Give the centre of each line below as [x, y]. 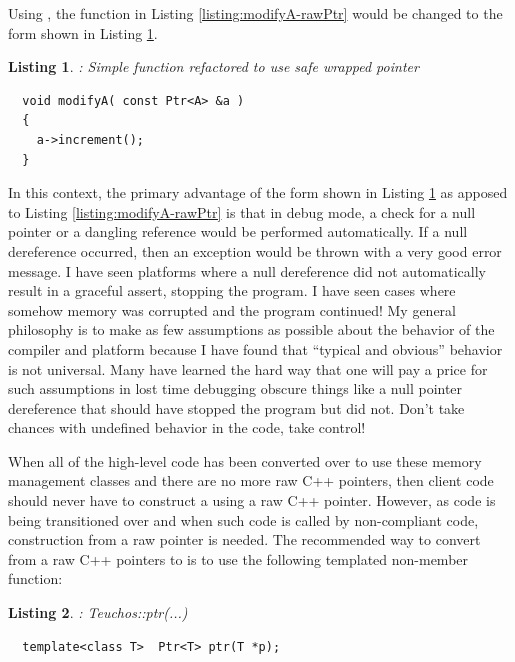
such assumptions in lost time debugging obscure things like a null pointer [235, 388]
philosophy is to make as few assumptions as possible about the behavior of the [251, 329]
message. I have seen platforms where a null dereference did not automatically [247, 270]
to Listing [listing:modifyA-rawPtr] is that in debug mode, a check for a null [242, 211]
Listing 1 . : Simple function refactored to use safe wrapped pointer [213, 66]
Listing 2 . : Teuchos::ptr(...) [98, 612]
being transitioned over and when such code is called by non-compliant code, [243, 519]
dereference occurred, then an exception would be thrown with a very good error [255, 250]
